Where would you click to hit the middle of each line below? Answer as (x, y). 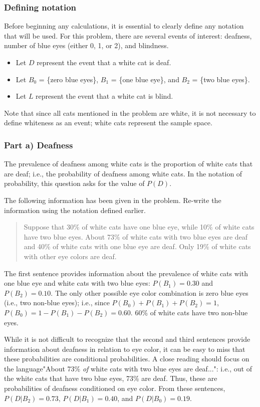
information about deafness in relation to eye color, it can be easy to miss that (125, 349)
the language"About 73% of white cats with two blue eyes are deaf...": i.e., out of (128, 368)
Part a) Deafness (39, 145)
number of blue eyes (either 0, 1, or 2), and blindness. (86, 45)
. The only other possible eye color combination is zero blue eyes (150, 292)
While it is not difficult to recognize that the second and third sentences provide (127, 339)
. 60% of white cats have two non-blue (189, 312)
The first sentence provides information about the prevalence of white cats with (126, 273)
